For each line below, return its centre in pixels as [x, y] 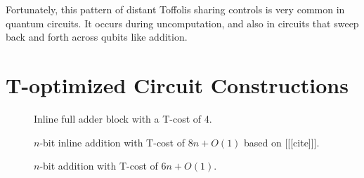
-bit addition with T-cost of [99, 166]
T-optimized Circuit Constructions [177, 84]
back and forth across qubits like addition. [97, 37]
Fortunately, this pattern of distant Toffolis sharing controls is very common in [175, 9]
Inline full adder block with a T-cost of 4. [123, 118]
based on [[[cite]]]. [282, 142]
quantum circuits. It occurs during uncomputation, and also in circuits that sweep [182, 23]
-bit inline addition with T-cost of [112, 142]
